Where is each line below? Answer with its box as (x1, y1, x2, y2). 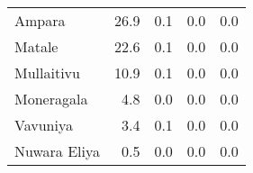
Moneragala (14, 88, 88, 109)
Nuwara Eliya (14, 141, 100, 161)
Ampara (14, 10, 66, 31)
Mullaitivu (14, 62, 80, 83)
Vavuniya (14, 114, 73, 135)
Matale (14, 36, 59, 57)
